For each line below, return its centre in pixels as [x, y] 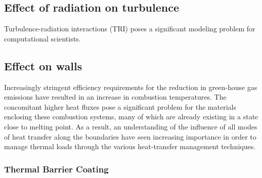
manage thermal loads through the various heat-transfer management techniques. [130, 146]
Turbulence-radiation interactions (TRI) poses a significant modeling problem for [130, 29]
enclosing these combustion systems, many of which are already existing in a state [131, 117]
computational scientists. [42, 38]
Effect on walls [43, 65]
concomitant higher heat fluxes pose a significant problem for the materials [120, 106]
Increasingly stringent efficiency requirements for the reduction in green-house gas [131, 87]
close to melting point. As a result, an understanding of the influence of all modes [131, 126]
